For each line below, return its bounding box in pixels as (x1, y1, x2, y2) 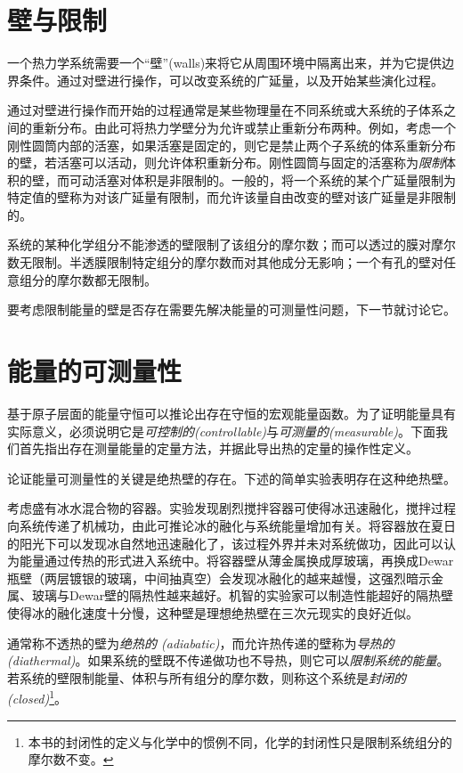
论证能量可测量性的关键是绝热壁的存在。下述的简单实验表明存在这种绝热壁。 (7, 468, 456, 487)
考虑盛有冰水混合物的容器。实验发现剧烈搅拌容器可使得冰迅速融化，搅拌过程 (7, 499, 456, 517)
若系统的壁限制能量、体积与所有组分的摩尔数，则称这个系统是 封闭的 (7, 668, 406, 687)
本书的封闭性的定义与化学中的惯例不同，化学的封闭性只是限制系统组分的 (28, 732, 452, 751)
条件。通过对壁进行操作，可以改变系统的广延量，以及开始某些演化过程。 (19, 70, 443, 89)
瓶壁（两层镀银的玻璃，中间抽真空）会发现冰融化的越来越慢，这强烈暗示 (7, 568, 431, 587)
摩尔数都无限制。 (56, 270, 157, 289)
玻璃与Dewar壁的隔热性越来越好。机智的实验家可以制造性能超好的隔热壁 (31, 586, 454, 605)
